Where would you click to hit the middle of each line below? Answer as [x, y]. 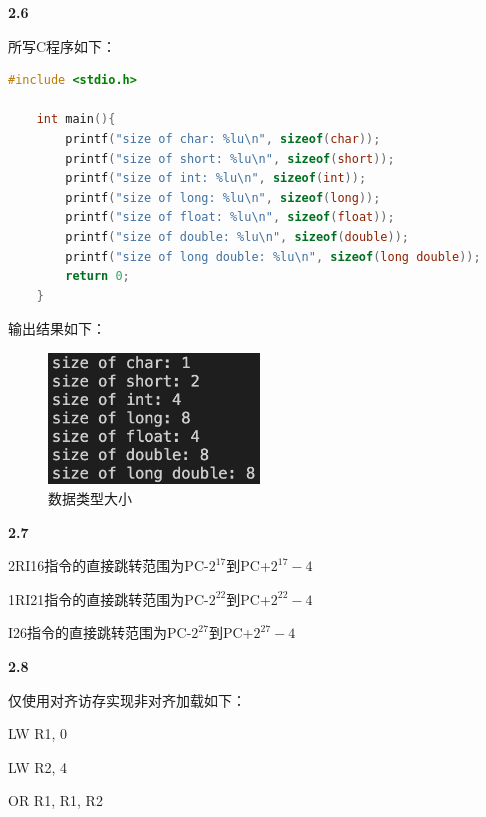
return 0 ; [97, 276]
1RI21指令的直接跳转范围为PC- [108, 598]
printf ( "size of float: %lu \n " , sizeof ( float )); [230, 217]
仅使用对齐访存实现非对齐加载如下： [127, 699]
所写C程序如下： [62, 45]
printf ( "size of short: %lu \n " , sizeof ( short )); [230, 158]
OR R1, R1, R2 [55, 800]
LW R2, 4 [38, 766]
